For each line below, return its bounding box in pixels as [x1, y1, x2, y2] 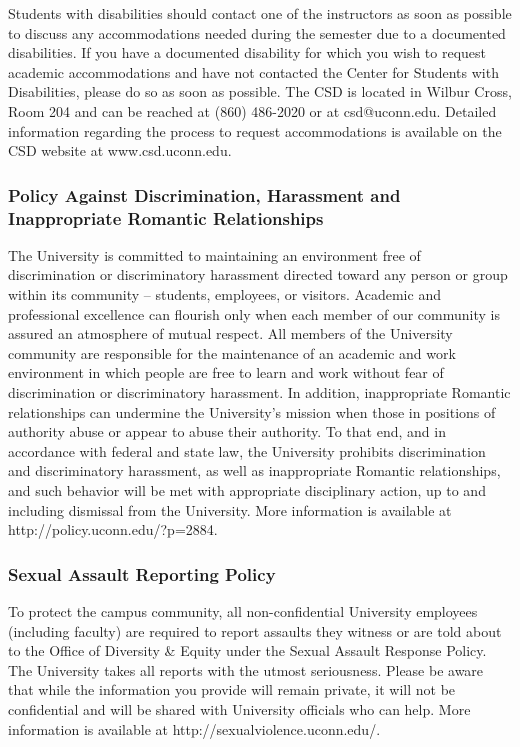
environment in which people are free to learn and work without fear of [8, 362, 444, 383]
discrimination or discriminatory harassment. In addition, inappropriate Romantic [8, 382, 511, 403]
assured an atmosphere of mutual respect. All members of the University [8, 323, 453, 344]
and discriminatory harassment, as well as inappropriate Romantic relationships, [8, 460, 501, 481]
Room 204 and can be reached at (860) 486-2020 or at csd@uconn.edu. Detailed [8, 100, 497, 121]
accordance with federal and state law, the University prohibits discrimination [8, 440, 486, 461]
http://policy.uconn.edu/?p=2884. [8, 519, 218, 540]
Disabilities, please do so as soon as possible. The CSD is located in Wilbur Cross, [8, 81, 512, 102]
